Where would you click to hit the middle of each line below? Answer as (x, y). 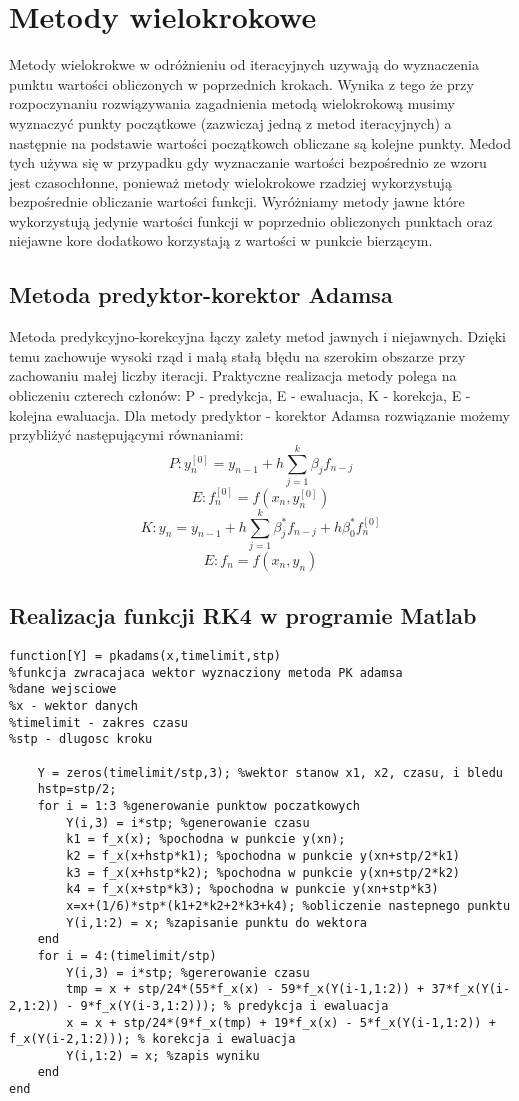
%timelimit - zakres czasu (98, 722)
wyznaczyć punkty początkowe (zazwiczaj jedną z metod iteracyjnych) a (230, 122)
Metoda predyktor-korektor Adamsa (201, 294)
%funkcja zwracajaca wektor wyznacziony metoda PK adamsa (206, 672)
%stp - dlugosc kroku (81, 739)
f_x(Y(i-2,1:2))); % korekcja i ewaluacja (152, 1039)
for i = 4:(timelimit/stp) (127, 955)
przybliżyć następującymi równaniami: (126, 434)
